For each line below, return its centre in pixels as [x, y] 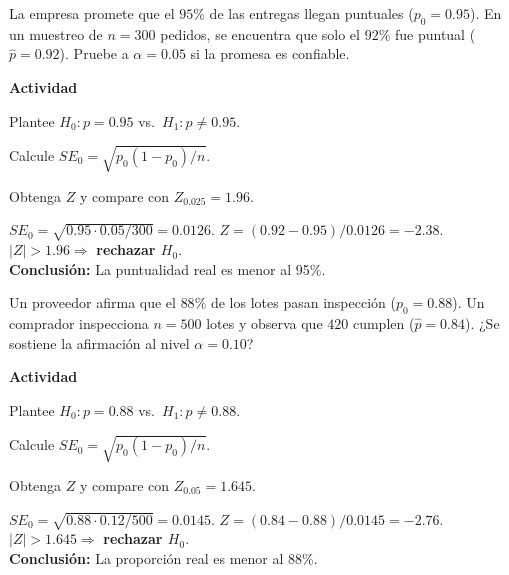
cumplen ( [383, 323]
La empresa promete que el [92, 13]
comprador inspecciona [79, 323]
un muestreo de [56, 33]
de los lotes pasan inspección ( [303, 302]
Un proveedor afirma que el [92, 302]
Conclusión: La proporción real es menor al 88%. [163, 557]
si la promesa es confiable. [270, 53]
